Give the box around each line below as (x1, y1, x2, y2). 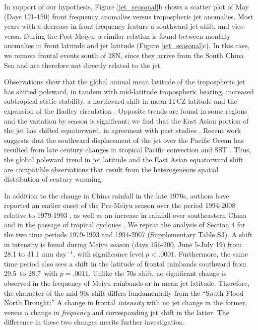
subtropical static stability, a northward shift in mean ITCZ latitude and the (4, 96, 237, 106)
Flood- (226, 287, 246, 298)
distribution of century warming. (4, 174, 103, 184)
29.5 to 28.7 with (4, 268, 58, 278)
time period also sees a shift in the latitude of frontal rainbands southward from (4, 258, 247, 268)
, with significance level (73, 249, 143, 259)
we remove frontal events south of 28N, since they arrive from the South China (4, 50, 244, 60)
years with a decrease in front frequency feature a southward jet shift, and (4, 21, 229, 31)
